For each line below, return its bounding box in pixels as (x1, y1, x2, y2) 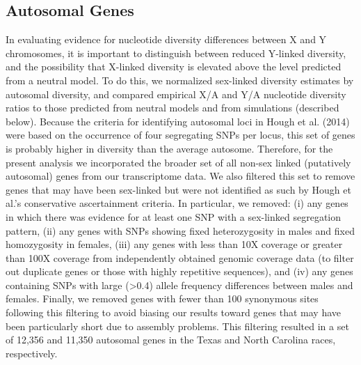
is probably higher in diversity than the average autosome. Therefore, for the (6, 141, 333, 155)
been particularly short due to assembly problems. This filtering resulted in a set (6, 318, 349, 333)
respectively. (6, 345, 58, 360)
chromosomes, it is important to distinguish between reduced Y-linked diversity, (6, 45, 346, 60)
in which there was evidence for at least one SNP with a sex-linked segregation (6, 209, 342, 224)
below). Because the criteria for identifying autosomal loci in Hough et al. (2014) (6, 114, 350, 128)
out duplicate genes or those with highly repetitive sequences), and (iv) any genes (6, 264, 353, 279)
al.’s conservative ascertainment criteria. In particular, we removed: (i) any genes (6, 196, 348, 210)
